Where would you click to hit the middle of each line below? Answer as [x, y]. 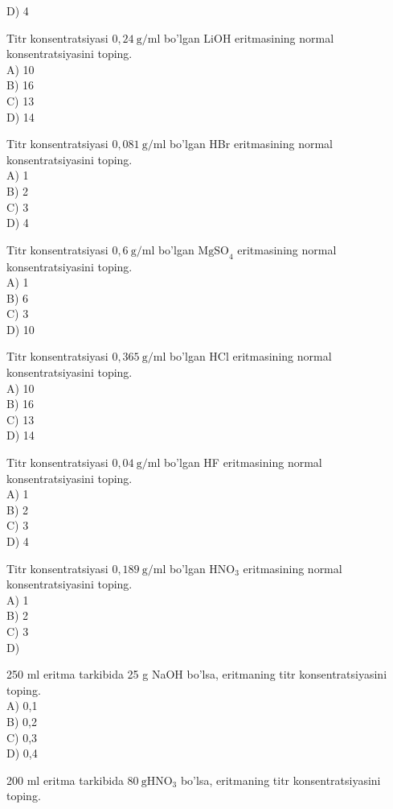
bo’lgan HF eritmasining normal [243, 462]
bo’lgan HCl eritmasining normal [250, 356]
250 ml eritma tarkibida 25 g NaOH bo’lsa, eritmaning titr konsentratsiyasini [197, 674]
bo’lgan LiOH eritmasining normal [249, 37]
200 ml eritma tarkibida [65, 780]
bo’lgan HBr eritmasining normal [251, 144]
